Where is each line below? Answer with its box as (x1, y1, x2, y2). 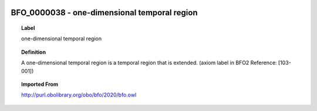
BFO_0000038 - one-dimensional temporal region (11, 8, 198, 18)
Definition (21, 48, 46, 56)
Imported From (21, 81, 59, 88)
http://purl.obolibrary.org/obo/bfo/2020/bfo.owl (21, 91, 137, 99)
